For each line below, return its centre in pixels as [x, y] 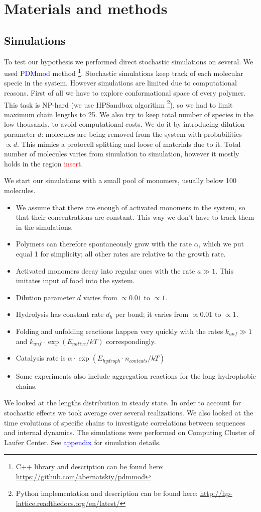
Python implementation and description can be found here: [107, 493]
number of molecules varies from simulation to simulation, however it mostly [122, 154]
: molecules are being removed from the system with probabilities [142, 134]
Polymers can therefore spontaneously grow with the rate [104, 244]
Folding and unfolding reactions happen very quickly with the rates [119, 331]
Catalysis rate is [41, 358]
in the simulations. [44, 227]
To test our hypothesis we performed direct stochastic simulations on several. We [129, 61]
